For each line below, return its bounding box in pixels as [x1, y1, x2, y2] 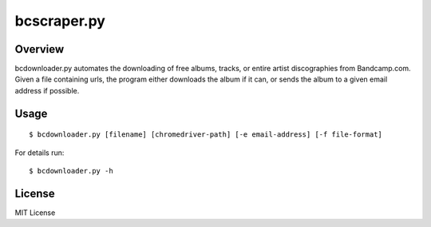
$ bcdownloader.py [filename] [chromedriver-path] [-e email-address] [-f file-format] [29, 130, 383, 139]
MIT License [14, 208, 56, 217]
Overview [14, 42, 65, 56]
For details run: [14, 148, 65, 157]
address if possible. [14, 86, 80, 95]
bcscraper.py [14, 12, 105, 30]
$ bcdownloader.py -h [29, 166, 113, 176]
